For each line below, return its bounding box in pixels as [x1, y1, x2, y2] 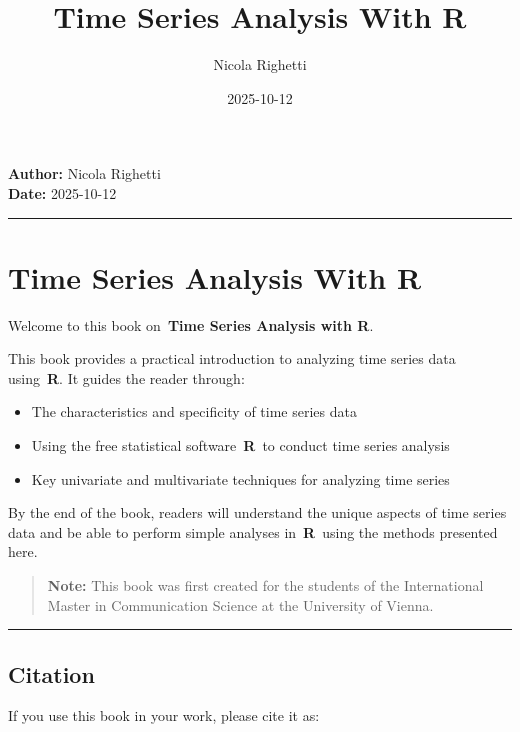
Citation [8, 658, 95, 689]
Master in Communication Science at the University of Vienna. [47, 594, 434, 615]
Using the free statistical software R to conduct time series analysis [31, 435, 450, 455]
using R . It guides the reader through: [8, 367, 245, 388]
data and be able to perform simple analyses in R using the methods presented [8, 521, 498, 542]
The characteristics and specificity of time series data [31, 401, 357, 422]
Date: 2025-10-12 [8, 182, 117, 203]
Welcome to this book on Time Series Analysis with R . [8, 314, 374, 335]
